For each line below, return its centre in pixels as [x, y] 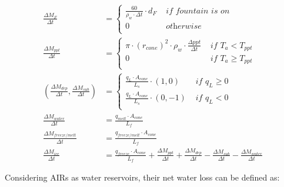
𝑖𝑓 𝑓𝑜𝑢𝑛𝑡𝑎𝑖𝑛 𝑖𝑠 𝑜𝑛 [198, 11]
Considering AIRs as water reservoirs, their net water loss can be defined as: [142, 177]
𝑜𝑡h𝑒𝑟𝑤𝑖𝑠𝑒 [184, 26]
